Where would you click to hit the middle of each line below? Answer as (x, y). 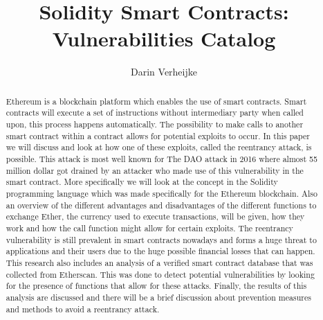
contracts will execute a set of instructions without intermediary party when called (155, 113)
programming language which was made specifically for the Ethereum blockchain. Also (161, 193)
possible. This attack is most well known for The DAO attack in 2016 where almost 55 (161, 158)
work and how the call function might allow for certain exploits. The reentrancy (149, 228)
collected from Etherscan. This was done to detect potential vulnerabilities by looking (160, 274)
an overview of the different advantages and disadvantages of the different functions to (161, 205)
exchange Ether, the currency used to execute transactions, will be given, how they (155, 216)
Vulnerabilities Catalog (164, 38)
